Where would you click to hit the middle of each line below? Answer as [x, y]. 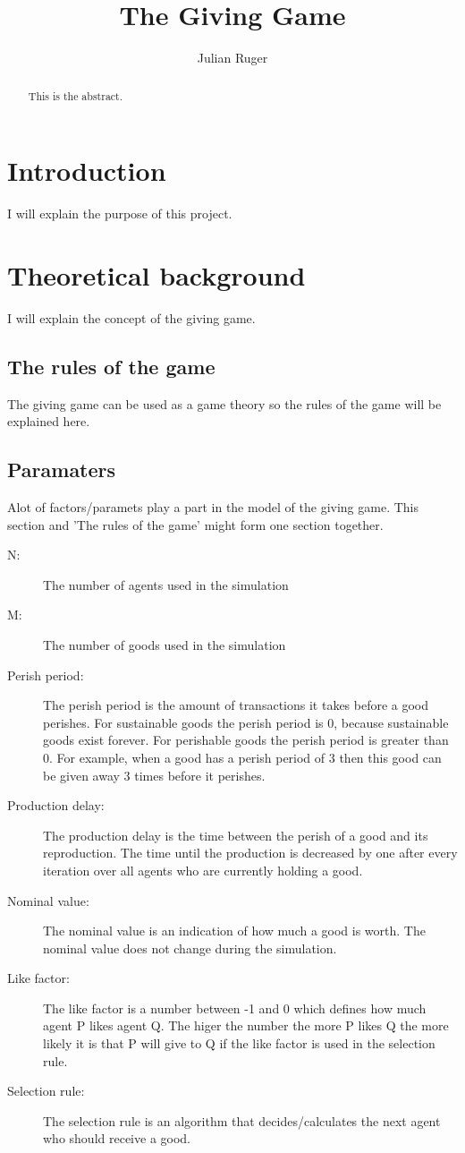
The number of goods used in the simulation [165, 644]
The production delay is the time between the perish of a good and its [236, 835]
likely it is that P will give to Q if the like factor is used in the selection [239, 1043]
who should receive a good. [117, 1138]
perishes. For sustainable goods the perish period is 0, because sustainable [246, 722]
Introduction [87, 171]
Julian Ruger [232, 58]
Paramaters [62, 470]
